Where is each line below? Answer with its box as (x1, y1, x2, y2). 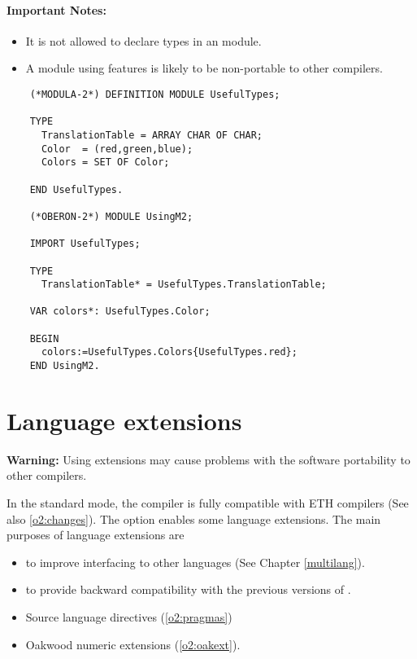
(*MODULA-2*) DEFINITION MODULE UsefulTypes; (29, 88, 280, 100)
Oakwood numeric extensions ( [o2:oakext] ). (25, 635, 241, 652)
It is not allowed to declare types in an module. (25, 32, 262, 49)
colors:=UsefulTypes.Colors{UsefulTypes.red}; (41, 346, 298, 358)
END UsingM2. (29, 360, 100, 372)
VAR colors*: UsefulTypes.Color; (29, 305, 211, 318)
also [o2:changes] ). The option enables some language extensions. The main (7, 510, 381, 527)
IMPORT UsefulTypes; (29, 238, 141, 250)
